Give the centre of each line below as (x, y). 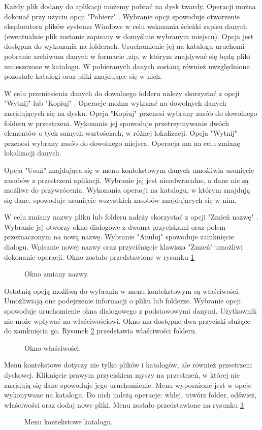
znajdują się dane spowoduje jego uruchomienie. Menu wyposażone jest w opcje (128, 385)
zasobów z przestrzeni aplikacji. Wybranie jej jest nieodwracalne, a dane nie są (126, 180)
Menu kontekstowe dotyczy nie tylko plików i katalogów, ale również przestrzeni (128, 365)
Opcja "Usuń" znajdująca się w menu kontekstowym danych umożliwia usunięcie (129, 170)
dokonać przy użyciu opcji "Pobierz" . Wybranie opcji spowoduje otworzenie (122, 16)
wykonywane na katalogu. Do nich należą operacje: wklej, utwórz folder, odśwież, (130, 395)
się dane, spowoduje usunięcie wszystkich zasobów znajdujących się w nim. (120, 199)
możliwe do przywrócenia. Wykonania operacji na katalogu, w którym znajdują (127, 190)
